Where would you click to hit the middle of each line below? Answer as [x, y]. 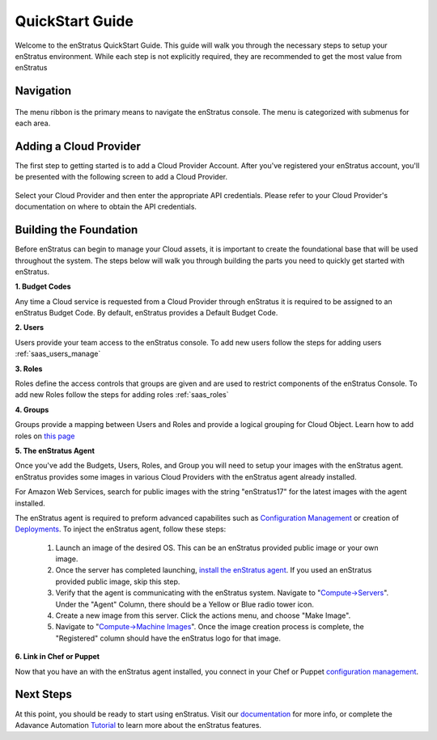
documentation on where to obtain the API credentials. [106, 207]
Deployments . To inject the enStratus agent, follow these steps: [121, 529]
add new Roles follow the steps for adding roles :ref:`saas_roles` [122, 395]
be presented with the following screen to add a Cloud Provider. [121, 177]
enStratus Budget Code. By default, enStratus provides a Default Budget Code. [146, 313]
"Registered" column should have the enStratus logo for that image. [168, 638]
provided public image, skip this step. [118, 581]
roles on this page [45, 436]
